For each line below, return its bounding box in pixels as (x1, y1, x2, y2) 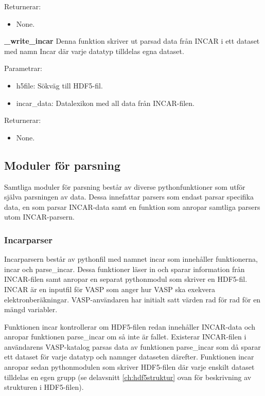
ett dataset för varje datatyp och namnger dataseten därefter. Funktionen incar (4, 351, 254, 362)
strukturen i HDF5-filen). (4, 382, 84, 392)
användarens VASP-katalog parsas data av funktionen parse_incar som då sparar (4, 341, 261, 352)
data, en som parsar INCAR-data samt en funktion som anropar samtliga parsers (4, 201, 260, 212)
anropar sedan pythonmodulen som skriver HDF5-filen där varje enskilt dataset (4, 362, 255, 372)
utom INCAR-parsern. (4, 211, 75, 222)
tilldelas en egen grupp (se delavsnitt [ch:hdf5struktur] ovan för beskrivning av (4, 371, 252, 382)
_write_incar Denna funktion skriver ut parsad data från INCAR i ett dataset (4, 35, 260, 46)
